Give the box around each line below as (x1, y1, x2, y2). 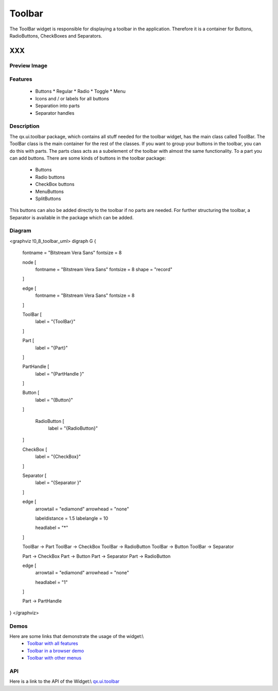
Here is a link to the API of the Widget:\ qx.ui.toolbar (9, 678, 120, 684)
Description (9, 122, 40, 130)
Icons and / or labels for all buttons (35, 95, 109, 101)
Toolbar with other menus (27, 655, 82, 661)
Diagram (9, 227, 31, 234)
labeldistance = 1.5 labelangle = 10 (35, 515, 108, 521)
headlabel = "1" (35, 579, 68, 585)
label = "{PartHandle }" (35, 370, 84, 377)
